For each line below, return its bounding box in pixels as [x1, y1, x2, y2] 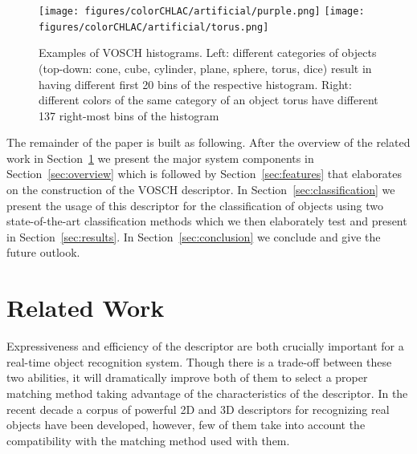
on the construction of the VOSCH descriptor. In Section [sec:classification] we [6, 181, 395, 198]
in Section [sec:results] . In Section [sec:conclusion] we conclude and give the [6, 228, 381, 245]
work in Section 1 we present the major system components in [6, 149, 314, 166]
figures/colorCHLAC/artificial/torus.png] [39, 21, 269, 33]
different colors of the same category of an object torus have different [39, 91, 378, 108]
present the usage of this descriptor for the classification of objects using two [6, 197, 383, 213]
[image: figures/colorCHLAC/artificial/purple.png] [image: [39, 6, 365, 17]
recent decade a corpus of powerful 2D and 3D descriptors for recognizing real [6, 400, 390, 417]
